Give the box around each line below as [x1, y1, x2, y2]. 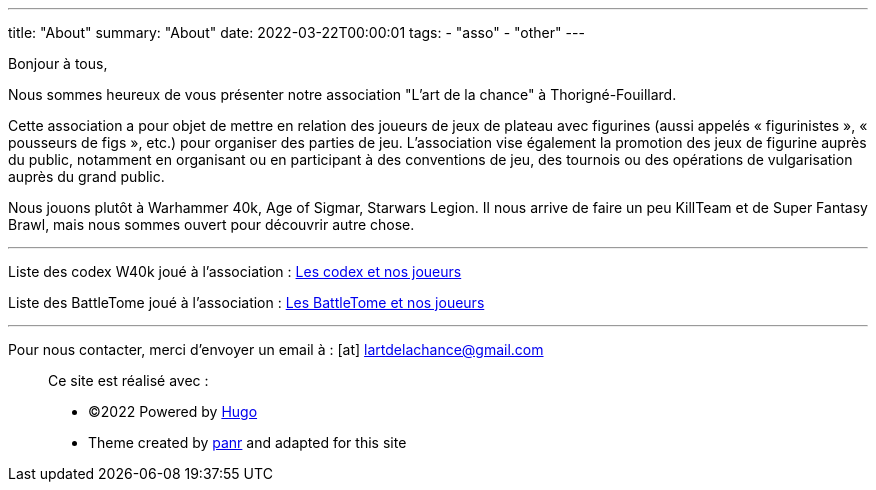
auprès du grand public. [8, 168, 165, 185]
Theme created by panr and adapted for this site [88, 434, 407, 451]
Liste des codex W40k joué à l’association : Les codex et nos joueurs [8, 263, 462, 280]
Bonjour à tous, [8, 55, 108, 72]
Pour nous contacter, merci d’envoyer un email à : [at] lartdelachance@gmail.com [8, 341, 544, 358]
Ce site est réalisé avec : [48, 372, 209, 389]
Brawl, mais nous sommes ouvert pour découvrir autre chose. [8, 216, 415, 233]
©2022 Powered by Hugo [88, 403, 258, 420]
